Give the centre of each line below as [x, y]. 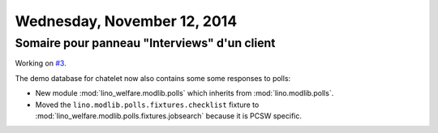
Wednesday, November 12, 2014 [126, 21]
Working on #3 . [41, 63]
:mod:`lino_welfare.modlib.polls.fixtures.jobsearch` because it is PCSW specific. [169, 116]
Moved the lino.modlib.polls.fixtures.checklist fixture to [147, 105]
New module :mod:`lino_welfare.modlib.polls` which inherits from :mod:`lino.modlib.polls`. [185, 93]
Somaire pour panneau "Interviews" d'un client [145, 43]
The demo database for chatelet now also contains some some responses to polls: [153, 78]
